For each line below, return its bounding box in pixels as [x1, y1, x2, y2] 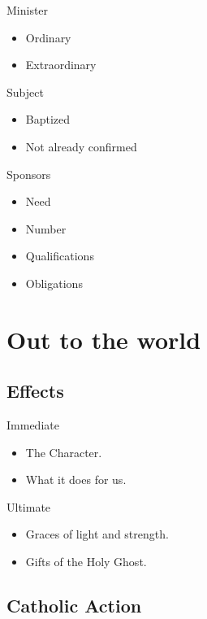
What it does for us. [25, 471, 127, 488]
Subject [6, 83, 44, 100]
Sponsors [6, 165, 51, 182]
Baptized [25, 111, 71, 128]
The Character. [25, 443, 102, 460]
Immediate [6, 416, 59, 434]
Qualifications [25, 247, 94, 264]
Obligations [25, 274, 83, 291]
